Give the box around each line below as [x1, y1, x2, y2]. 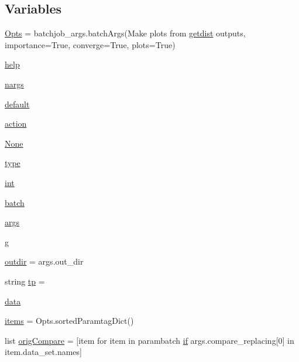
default [5, 97, 30, 110]
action [5, 117, 27, 130]
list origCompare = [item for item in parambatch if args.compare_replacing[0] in [5, 334, 294, 346]
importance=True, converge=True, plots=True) [5, 38, 176, 50]
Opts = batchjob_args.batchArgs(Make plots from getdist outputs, [5, 27, 246, 39]
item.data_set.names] [5, 346, 82, 358]
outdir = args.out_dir [5, 255, 84, 268]
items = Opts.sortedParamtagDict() [5, 314, 134, 327]
